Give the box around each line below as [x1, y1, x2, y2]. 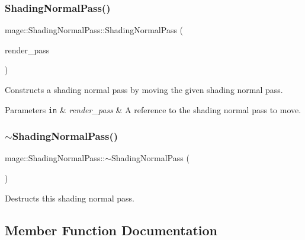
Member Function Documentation [5, 220, 218, 239]
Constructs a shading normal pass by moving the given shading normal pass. [5, 84, 283, 95]
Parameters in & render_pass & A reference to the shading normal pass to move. [5, 103, 301, 116]
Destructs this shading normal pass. [5, 191, 134, 204]
